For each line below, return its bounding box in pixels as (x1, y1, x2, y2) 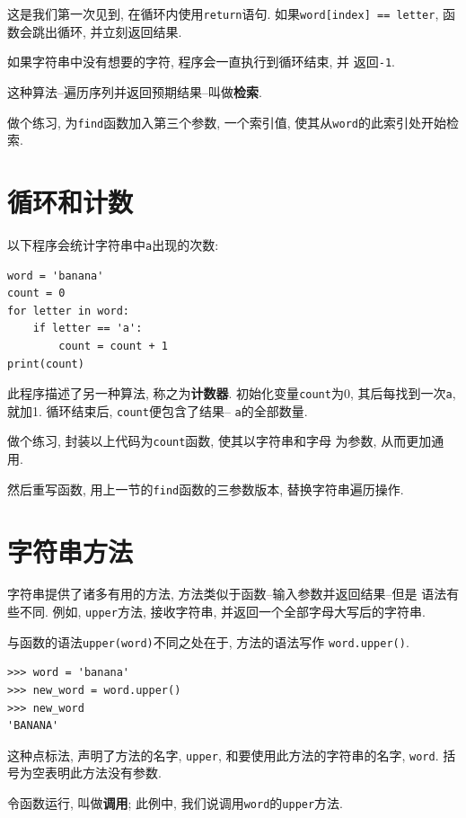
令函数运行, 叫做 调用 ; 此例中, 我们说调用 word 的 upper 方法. (7, 793, 344, 812)
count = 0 (7, 287, 66, 300)
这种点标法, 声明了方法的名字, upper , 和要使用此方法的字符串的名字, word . (7, 745, 439, 764)
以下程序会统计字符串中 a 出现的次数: (7, 235, 219, 253)
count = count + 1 (58, 339, 168, 352)
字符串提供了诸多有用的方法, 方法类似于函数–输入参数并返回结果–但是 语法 (7, 584, 447, 603)
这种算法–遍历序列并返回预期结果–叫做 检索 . (7, 82, 262, 101)
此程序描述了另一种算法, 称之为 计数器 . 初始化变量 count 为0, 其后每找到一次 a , (7, 384, 456, 403)
